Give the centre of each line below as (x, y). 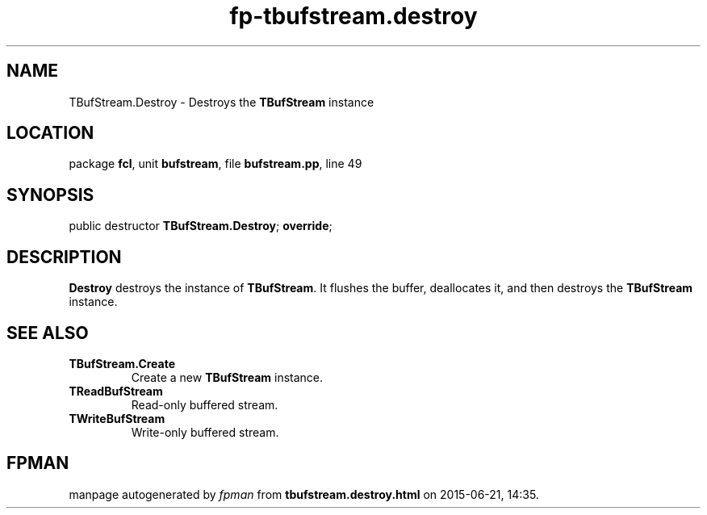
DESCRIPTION (64, 257)
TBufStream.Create (122, 363)
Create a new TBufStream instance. (227, 377)
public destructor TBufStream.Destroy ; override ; (201, 226)
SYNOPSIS (50, 195)
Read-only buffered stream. (205, 404)
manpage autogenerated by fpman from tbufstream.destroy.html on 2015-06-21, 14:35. (304, 494)
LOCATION (50, 133)
